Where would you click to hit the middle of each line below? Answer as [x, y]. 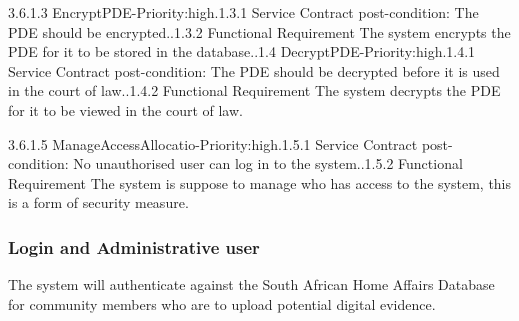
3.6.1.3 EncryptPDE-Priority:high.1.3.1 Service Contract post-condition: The [243, 12]
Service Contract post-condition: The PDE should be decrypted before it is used [254, 70]
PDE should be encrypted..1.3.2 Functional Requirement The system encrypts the [259, 31]
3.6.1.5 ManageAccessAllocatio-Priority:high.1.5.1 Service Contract [213, 143]
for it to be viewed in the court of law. [125, 109]
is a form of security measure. [98, 202]
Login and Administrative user [134, 246]
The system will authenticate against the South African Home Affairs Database [251, 284]
